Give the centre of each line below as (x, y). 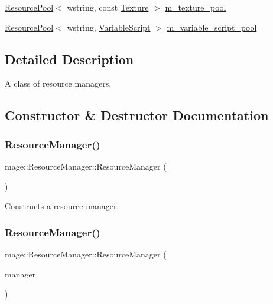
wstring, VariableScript (109, 27)
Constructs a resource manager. (62, 206)
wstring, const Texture (108, 7)
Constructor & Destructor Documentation (137, 115)
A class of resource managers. (58, 83)
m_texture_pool (196, 7)
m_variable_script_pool (212, 27)
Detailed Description (69, 59)
